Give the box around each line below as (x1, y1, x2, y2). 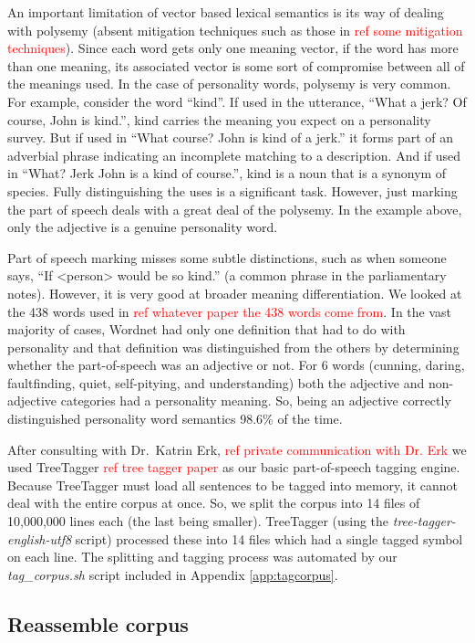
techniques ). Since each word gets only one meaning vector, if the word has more (7, 38, 459, 58)
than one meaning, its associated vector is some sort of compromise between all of (7, 56, 465, 75)
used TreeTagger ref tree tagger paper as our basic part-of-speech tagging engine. (7, 458, 460, 477)
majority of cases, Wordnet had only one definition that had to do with (7, 320, 406, 339)
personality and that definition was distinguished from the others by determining (7, 337, 460, 356)
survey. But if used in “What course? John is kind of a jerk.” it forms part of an (7, 128, 454, 147)
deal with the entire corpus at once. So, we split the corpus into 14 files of (7, 493, 420, 512)
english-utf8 (7, 529, 72, 548)
